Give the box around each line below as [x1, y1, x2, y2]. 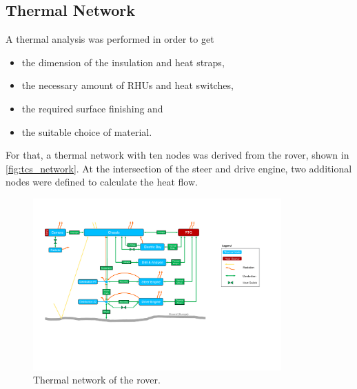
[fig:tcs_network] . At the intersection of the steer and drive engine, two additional [6, 161, 352, 175]
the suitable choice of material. [21, 124, 152, 139]
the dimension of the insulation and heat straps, [21, 54, 225, 69]
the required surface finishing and [21, 101, 163, 115]
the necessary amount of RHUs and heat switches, [21, 78, 234, 92]
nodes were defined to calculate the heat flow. [6, 174, 198, 189]
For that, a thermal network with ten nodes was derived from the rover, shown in [6, 148, 349, 162]
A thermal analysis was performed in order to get [6, 32, 214, 46]
